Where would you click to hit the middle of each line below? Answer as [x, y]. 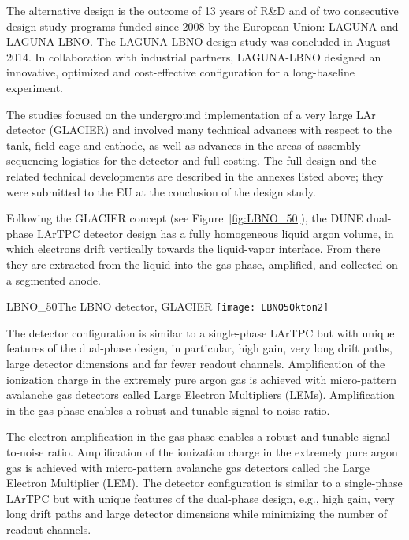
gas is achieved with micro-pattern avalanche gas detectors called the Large [188, 467]
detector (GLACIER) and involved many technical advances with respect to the [199, 130]
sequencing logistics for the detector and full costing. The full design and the [191, 160]
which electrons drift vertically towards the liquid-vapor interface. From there [193, 249]
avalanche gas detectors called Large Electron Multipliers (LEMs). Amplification [201, 395]
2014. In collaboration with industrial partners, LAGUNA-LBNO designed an [194, 56]
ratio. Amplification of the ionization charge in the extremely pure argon [223, 451]
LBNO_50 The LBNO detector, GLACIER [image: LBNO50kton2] [168, 306]
